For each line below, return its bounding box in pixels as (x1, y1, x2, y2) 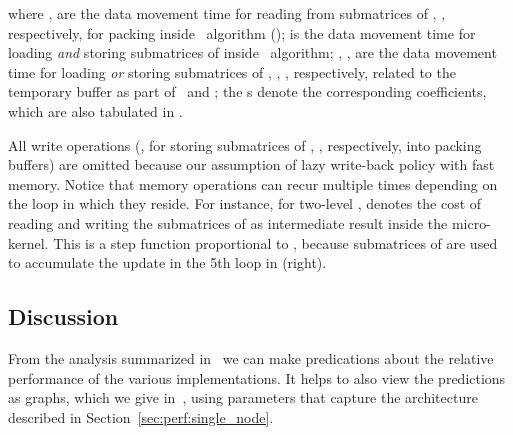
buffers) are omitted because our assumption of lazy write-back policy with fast (8, 154, 495, 175)
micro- (451, 212, 491, 233)
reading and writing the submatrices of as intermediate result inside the (8, 212, 448, 233)
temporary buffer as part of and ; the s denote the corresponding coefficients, (8, 81, 487, 102)
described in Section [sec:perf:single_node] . (8, 406, 274, 427)
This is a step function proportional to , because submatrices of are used (53, 232, 498, 253)
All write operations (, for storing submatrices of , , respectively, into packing (8, 134, 482, 155)
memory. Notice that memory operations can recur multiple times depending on (8, 173, 498, 194)
